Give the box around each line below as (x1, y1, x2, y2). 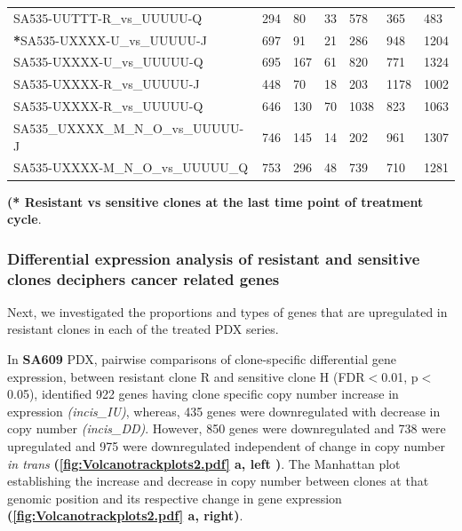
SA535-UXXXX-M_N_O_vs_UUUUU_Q (13, 158, 249, 177)
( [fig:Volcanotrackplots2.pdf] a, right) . (7, 506, 243, 525)
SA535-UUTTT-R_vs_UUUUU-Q (13, 8, 203, 27)
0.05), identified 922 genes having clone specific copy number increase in (7, 384, 399, 403)
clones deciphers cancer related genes (7, 267, 280, 289)
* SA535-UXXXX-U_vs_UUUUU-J (13, 30, 207, 49)
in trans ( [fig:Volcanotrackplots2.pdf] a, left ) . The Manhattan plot (7, 454, 401, 472)
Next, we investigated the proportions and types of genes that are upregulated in (7, 302, 448, 321)
